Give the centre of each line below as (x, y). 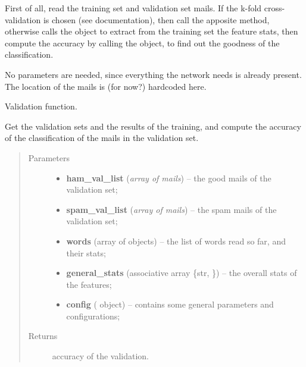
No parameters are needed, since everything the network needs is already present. (153, 74)
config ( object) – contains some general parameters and (170, 304)
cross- (274, 8)
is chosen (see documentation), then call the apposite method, (156, 19)
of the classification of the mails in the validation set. (102, 138)
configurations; (93, 316)
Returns (43, 336)
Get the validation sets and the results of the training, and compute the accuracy (153, 126)
